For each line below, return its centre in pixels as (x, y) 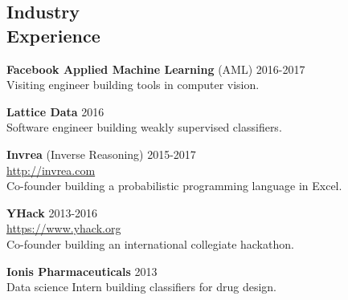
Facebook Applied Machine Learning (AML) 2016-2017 (156, 69)
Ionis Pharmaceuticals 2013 (82, 271)
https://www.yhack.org (64, 228)
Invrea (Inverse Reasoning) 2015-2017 (101, 154)
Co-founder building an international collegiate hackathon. (150, 243)
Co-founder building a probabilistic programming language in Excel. (174, 186)
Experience (53, 35)
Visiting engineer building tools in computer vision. (133, 85)
